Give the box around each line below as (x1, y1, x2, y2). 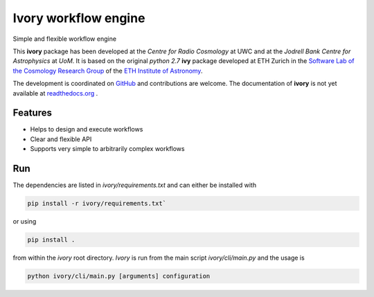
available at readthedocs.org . (12, 89, 98, 97)
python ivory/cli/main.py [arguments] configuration (27, 272, 211, 280)
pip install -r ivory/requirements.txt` (27, 199, 166, 208)
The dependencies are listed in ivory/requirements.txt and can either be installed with (12, 181, 256, 190)
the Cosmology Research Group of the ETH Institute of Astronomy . (12, 66, 203, 75)
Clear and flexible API (30, 135, 92, 143)
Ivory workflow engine (12, 10, 145, 26)
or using (12, 217, 37, 226)
